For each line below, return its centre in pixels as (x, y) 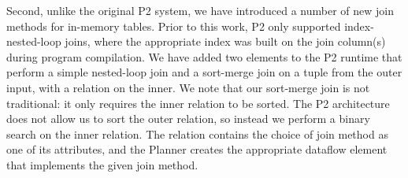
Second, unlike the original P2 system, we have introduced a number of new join (200, 10)
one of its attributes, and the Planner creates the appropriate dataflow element (197, 149)
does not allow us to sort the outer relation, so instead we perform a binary (188, 119)
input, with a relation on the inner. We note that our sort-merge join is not (188, 87)
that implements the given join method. (102, 164)
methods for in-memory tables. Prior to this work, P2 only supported (174, 26)
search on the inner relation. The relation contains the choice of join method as (197, 133)
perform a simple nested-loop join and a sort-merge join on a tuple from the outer (204, 72)
